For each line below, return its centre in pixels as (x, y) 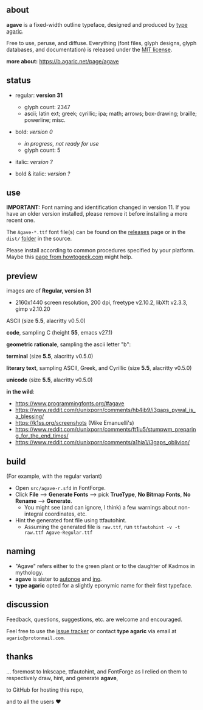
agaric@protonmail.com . (36, 637)
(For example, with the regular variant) (54, 476)
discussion (28, 605)
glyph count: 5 (42, 150)
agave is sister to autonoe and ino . (58, 579)
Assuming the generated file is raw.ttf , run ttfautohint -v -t (102, 527)
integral (34, 514)
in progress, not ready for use (61, 143)
